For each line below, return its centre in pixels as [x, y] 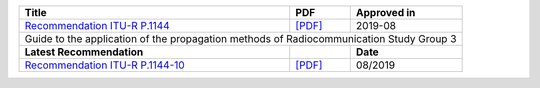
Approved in [385, 12]
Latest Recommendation [84, 52]
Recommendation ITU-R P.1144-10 [104, 65]
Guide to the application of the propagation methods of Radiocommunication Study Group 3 [240, 38]
